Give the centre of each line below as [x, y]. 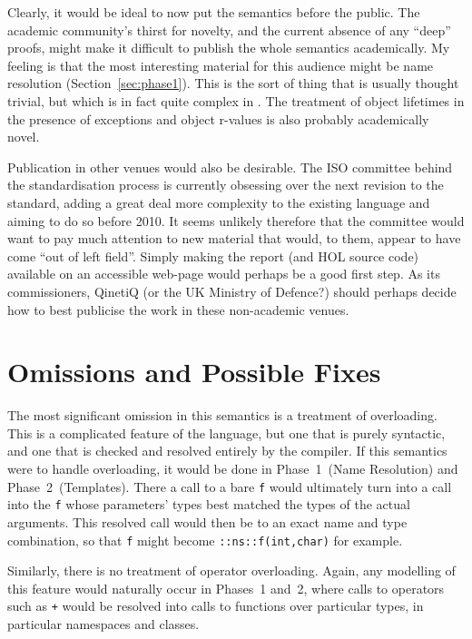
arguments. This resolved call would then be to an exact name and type [207, 521]
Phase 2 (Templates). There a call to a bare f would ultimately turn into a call [230, 486]
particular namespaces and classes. [103, 624]
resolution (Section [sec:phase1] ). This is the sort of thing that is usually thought [233, 83]
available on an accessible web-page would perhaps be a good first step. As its [224, 274]
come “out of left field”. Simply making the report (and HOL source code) [213, 256]
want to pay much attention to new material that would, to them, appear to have [234, 238]
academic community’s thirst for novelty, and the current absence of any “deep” [229, 29]
